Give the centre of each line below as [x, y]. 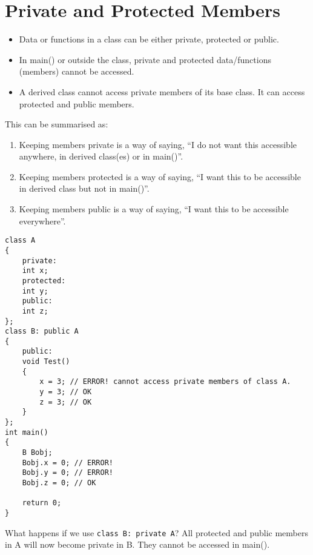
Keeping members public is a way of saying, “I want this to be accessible [154, 209]
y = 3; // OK [66, 392]
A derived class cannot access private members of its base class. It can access [162, 91]
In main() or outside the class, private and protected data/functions [145, 59]
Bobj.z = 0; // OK [59, 483]
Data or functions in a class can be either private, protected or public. [149, 39]
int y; [35, 291]
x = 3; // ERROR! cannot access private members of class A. [165, 382]
